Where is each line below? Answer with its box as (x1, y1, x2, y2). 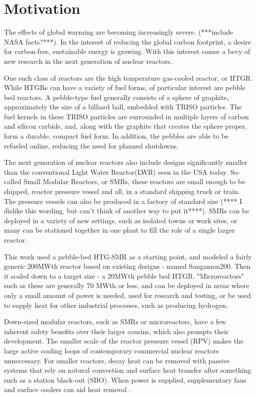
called (4, 176, 21, 187)
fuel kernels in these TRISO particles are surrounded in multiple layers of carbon (4, 111, 249, 121)
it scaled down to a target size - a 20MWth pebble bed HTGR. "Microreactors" (4, 270, 244, 281)
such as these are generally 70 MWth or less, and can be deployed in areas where (4, 280, 250, 291)
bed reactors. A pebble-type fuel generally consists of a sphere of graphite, (4, 92, 229, 102)
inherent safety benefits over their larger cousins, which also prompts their (4, 326, 229, 336)
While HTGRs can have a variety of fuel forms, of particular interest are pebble (4, 82, 246, 93)
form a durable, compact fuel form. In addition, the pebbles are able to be (4, 131, 229, 141)
